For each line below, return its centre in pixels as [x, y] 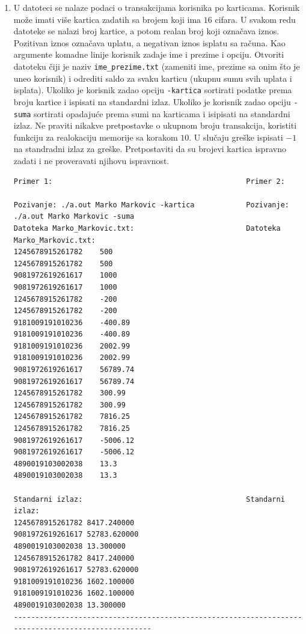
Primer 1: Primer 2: [149, 181]
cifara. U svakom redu [255, 19]
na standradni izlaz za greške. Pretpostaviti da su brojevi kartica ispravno [150, 149]
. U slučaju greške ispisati [236, 137]
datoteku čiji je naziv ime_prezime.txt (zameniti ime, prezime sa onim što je [157, 66]
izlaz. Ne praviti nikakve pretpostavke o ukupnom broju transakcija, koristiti [155, 125]
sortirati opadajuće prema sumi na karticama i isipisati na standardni [162, 113]
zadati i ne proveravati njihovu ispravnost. [91, 160]
